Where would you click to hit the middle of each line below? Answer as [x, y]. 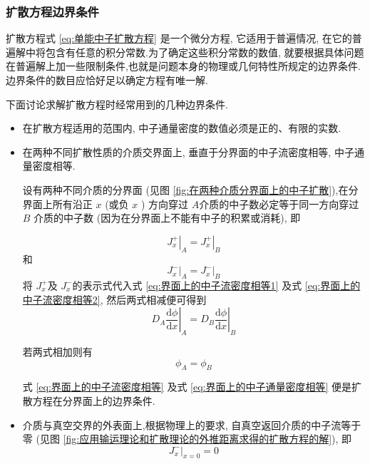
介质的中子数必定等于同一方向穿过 [279, 203]
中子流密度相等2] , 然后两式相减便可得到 [114, 299]
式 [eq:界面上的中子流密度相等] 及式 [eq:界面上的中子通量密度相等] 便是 [187, 387]
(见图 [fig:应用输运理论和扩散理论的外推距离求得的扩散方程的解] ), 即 [194, 439]
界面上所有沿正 [57, 203]
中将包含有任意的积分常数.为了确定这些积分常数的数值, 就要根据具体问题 [195, 52]
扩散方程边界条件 [52, 11]
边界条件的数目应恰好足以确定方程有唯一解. [107, 80]
